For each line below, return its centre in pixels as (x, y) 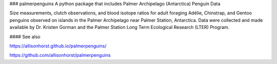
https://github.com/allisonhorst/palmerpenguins (60, 55)
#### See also (25, 37)
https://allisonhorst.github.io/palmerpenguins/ (58, 46)
